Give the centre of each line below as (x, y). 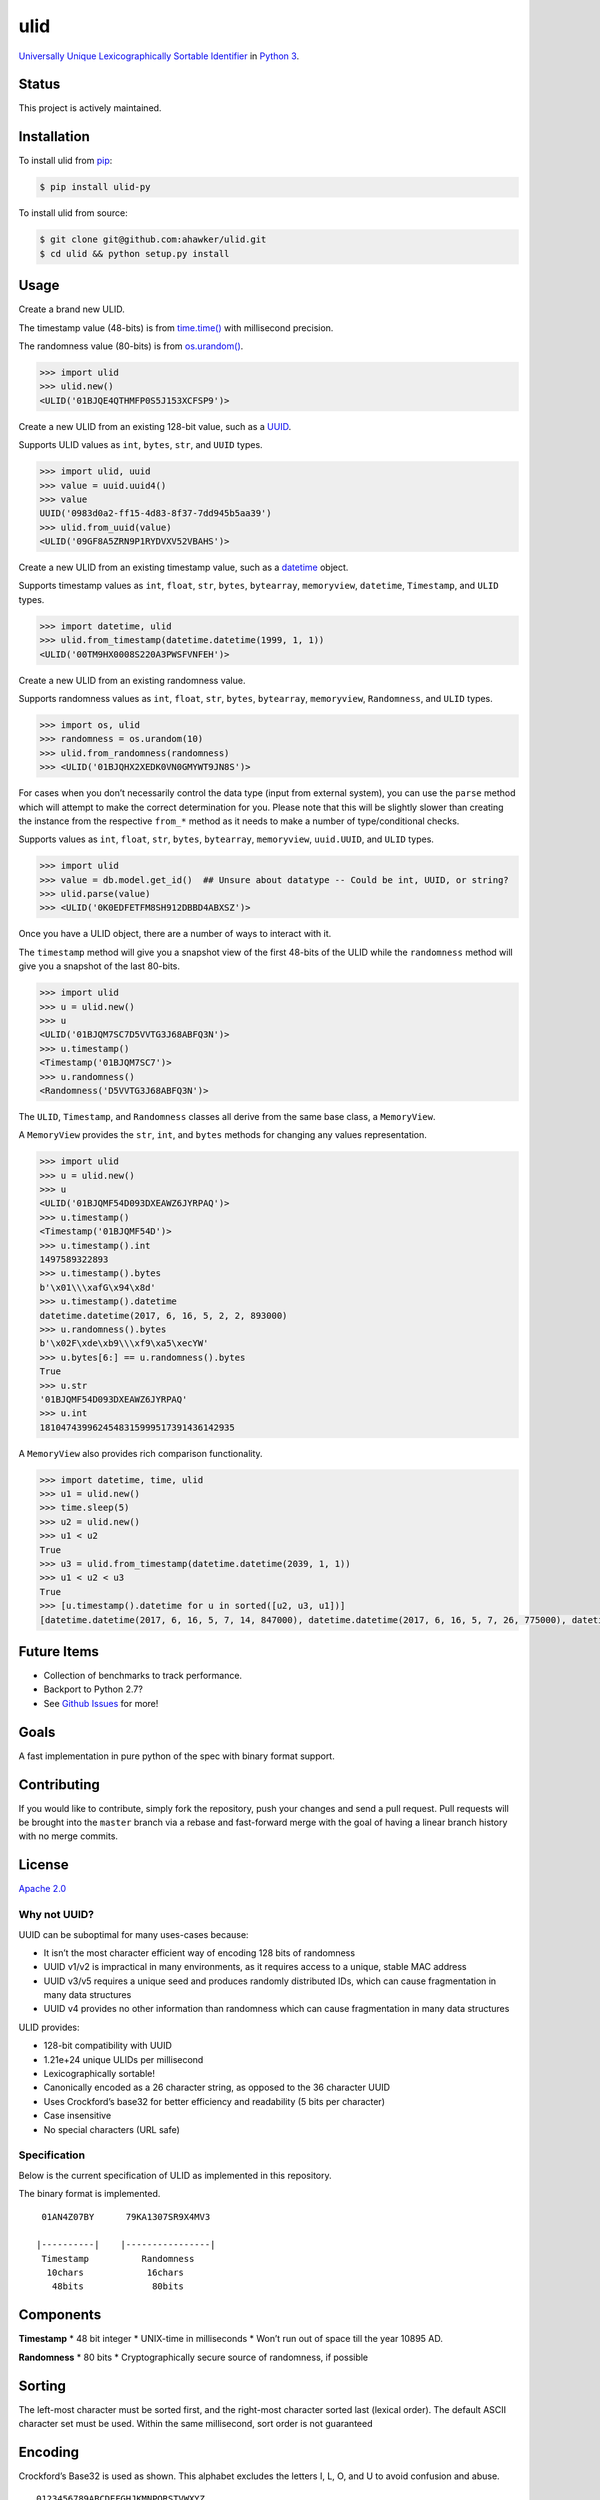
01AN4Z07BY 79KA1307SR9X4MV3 (126, 2216)
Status (39, 84)
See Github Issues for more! (101, 1703)
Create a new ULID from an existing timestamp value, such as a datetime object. (183, 567)
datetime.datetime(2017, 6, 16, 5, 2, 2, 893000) (163, 1315)
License (43, 1865)
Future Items (59, 1651)
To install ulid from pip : (65, 161)
